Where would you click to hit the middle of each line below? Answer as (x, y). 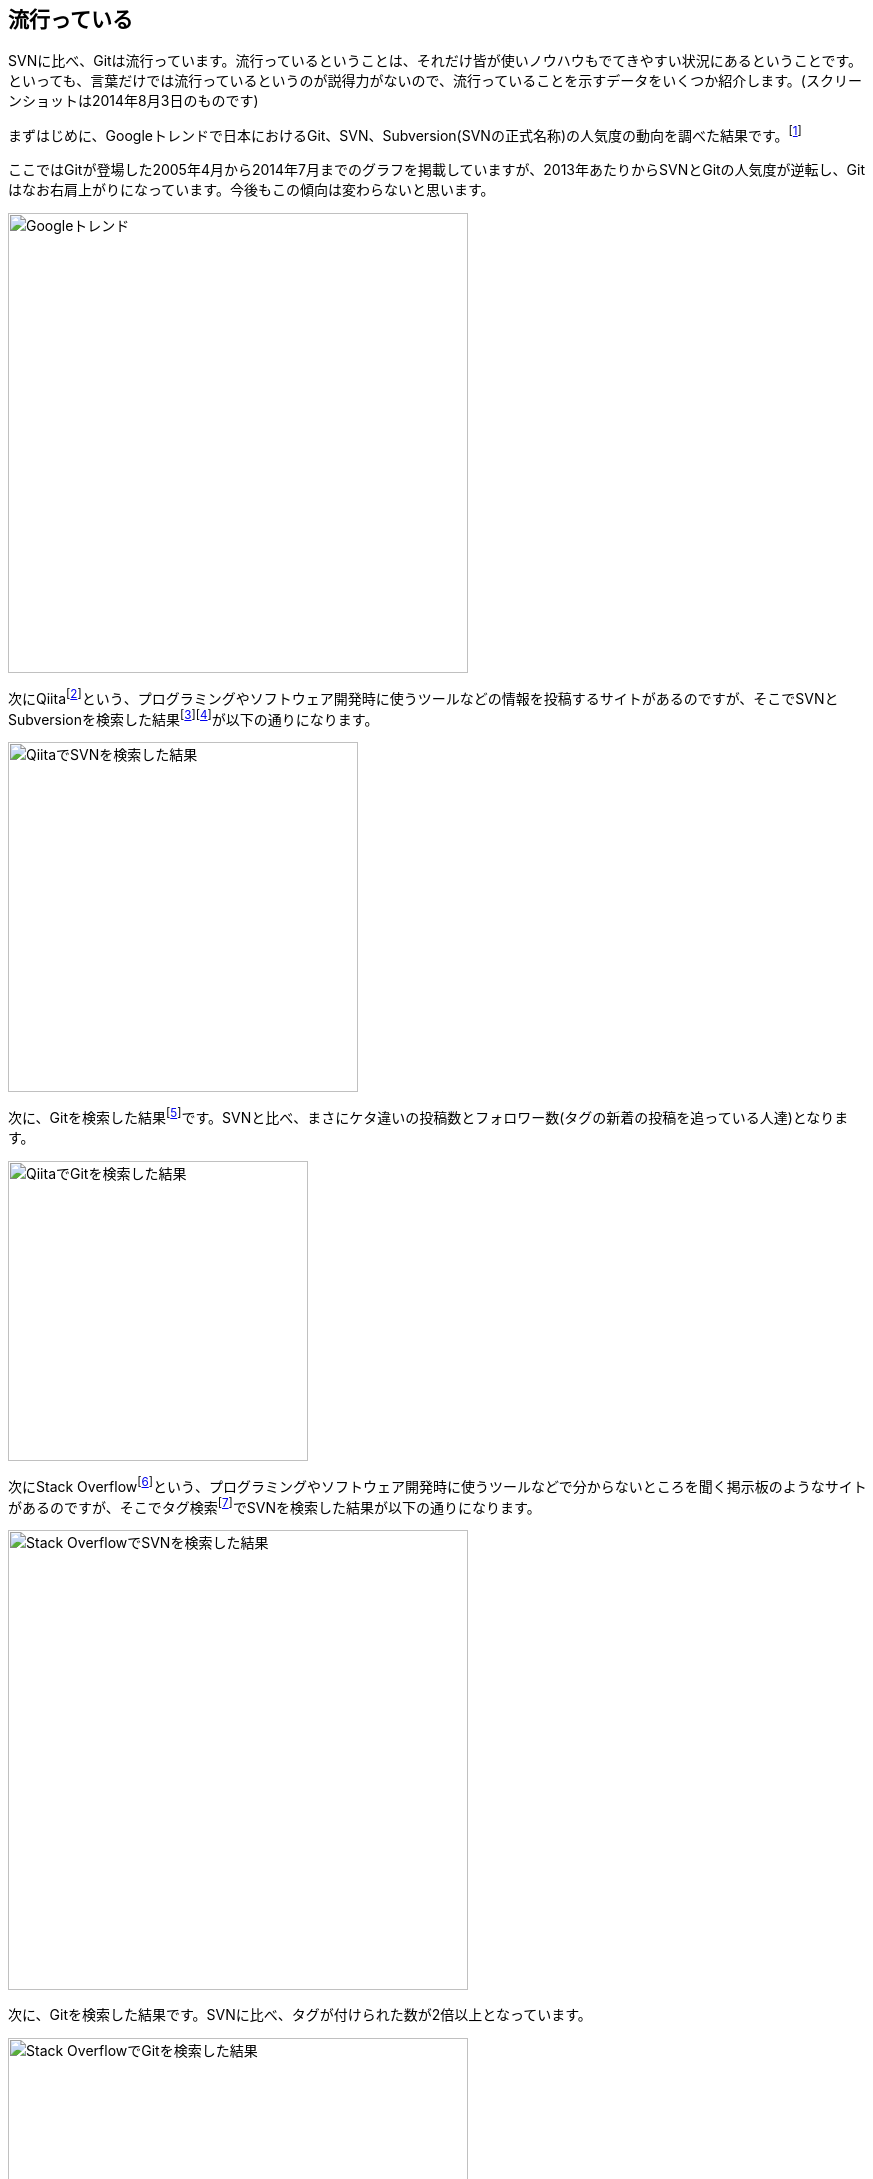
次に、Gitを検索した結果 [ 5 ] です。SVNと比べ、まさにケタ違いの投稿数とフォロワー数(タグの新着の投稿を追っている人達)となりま (428, 1116)
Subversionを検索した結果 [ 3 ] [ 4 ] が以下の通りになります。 (193, 717)
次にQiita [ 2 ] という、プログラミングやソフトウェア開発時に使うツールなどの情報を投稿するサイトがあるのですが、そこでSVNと (423, 697)
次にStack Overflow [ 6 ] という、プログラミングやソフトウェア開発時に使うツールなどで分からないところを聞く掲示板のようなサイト (437, 1485)
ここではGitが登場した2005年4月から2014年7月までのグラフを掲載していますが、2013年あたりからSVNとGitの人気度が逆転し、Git (437, 170)
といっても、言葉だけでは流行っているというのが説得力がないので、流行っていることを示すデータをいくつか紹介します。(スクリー (435, 81)
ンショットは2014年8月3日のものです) (133, 101)
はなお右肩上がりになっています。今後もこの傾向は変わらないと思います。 (251, 190)
